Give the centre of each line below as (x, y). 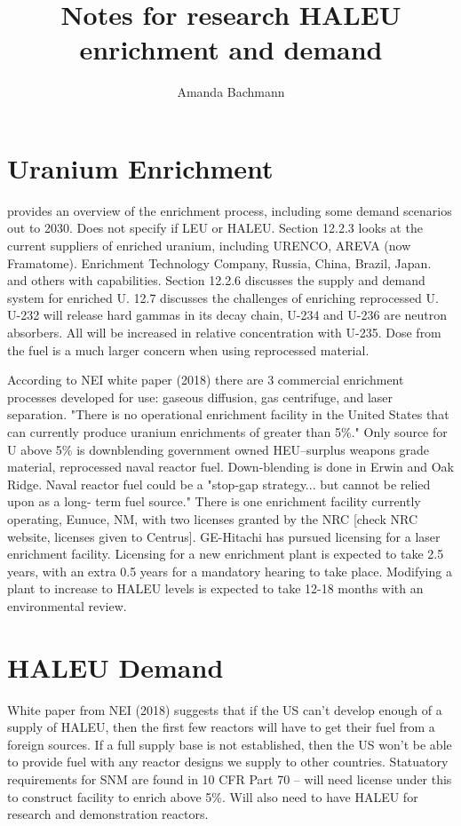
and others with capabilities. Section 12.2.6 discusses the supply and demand (216, 280)
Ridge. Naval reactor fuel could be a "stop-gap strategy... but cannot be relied (219, 484)
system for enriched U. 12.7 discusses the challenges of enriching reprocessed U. (223, 297)
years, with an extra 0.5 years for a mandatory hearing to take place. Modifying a (230, 571)
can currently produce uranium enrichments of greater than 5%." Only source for (227, 431)
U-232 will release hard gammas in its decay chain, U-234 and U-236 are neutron (227, 315)
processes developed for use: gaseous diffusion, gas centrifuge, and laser (200, 397)
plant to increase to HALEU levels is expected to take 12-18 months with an (215, 588)
